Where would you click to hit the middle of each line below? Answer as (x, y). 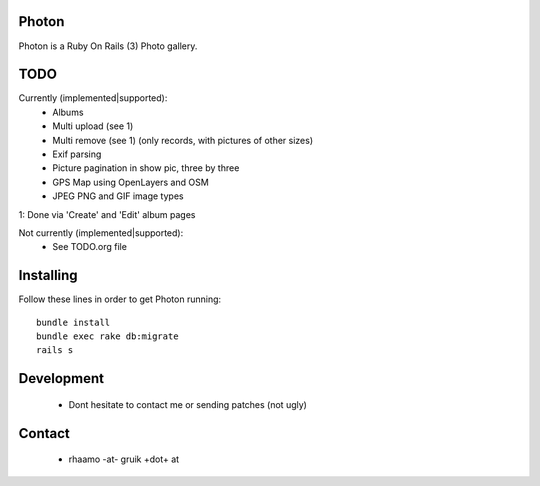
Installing (48, 275)
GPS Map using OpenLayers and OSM (130, 182)
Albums (68, 112)
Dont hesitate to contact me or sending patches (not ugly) (187, 404)
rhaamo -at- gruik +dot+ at (124, 459)
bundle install (73, 322)
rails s (55, 350)
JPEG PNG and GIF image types (118, 196)
